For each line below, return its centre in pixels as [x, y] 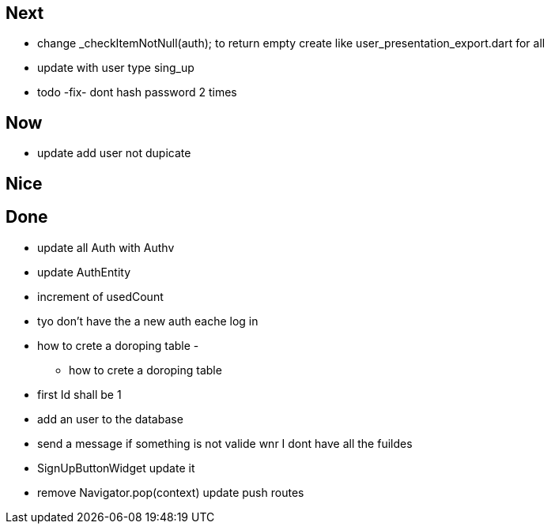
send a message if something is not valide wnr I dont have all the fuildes [225, 443]
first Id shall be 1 [79, 394]
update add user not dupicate [114, 153]
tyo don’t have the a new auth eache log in [148, 321]
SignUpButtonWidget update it [116, 468]
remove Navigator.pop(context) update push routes [171, 492]
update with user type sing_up [116, 68]
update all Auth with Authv [106, 247]
